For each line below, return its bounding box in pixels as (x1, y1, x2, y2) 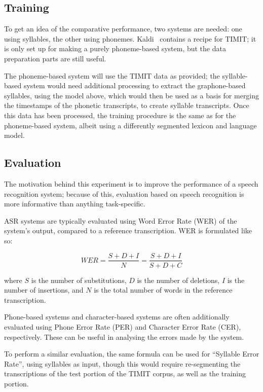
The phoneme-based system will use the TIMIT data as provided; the (4, 70, 220, 81)
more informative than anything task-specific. (4, 198, 145, 209)
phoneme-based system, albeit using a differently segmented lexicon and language (4, 120, 257, 130)
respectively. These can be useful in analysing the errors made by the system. (4, 331, 244, 342)
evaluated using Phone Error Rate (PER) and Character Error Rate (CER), (4, 321, 241, 332)
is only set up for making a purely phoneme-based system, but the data (4, 43, 226, 54)
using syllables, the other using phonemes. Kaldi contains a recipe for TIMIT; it (4, 33, 256, 44)
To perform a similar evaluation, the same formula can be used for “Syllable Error (4, 348, 259, 359)
